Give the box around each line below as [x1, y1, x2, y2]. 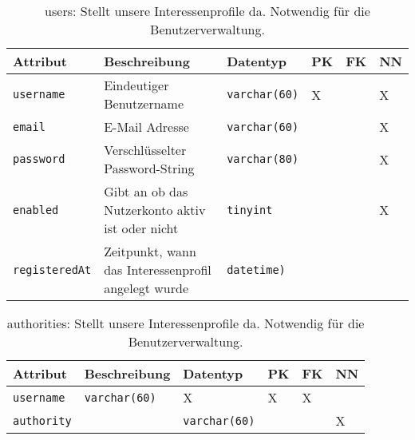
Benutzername [104, 94, 184, 113]
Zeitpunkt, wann [104, 242, 196, 260]
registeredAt [13, 263, 92, 276]
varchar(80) [227, 153, 299, 165]
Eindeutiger [104, 76, 169, 94]
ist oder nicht [104, 219, 179, 237]
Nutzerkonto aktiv [104, 200, 206, 219]
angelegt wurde [104, 279, 189, 297]
